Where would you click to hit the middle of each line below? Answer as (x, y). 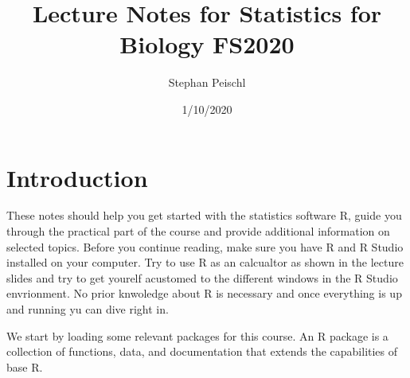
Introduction (77, 177)
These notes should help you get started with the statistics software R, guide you (204, 215)
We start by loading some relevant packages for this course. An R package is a (197, 335)
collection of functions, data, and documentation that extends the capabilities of (202, 351)
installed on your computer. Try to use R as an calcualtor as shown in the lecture (205, 262)
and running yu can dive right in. (88, 309)
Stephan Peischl (207, 82)
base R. (25, 366)
